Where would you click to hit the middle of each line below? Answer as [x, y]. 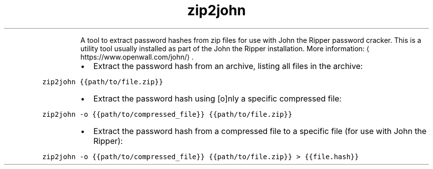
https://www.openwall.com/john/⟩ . [137, 57]
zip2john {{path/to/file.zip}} [103, 82]
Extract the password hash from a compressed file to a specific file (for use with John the [260, 131]
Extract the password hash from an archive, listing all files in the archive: [228, 66]
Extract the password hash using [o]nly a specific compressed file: [217, 98]
